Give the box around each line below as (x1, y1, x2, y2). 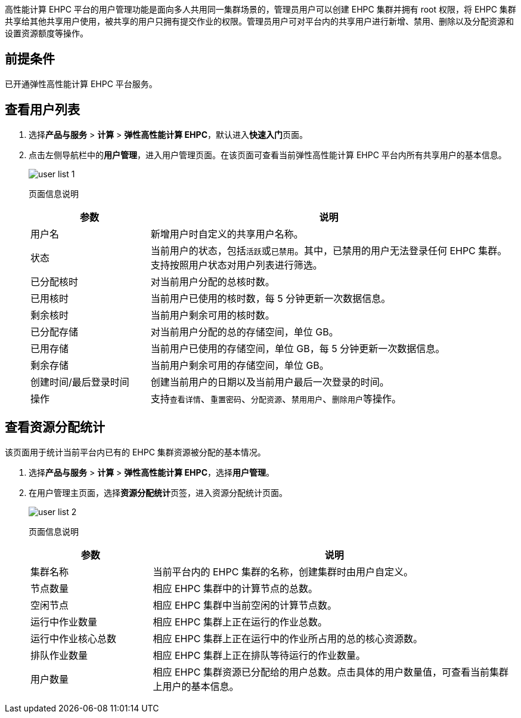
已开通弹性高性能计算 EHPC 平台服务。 (5, 78, 157, 89)
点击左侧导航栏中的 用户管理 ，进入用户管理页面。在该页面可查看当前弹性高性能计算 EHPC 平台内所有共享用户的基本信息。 (29, 149, 507, 160)
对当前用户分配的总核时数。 (150, 275, 275, 288)
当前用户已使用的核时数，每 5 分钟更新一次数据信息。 (150, 292, 391, 304)
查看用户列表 (5, 102, 80, 118)
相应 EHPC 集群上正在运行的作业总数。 (153, 615, 327, 628)
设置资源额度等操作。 (5, 28, 88, 38)
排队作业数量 (30, 649, 88, 661)
